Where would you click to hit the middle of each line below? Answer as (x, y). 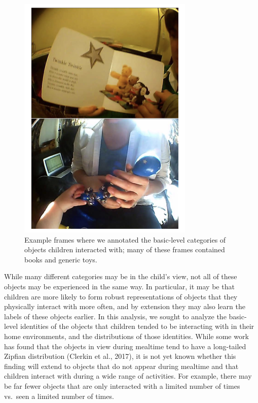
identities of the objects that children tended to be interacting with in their (137, 326)
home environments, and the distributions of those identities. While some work (126, 336)
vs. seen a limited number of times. (59, 396)
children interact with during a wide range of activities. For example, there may (128, 376)
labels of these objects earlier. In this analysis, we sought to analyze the (115, 316)
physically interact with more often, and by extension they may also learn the (125, 306)
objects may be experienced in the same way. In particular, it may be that (119, 286)
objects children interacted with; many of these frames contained (125, 249)
